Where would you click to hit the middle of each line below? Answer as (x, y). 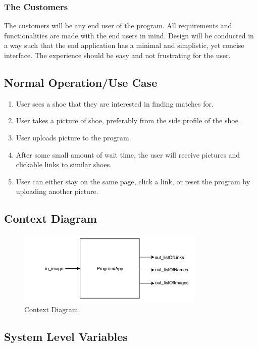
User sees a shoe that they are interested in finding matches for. (115, 103)
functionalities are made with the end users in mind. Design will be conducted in (129, 35)
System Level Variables (66, 336)
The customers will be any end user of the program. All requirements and (118, 26)
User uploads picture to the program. (73, 137)
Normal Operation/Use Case (81, 82)
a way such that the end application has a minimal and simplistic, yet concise (124, 45)
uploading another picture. (57, 191)
